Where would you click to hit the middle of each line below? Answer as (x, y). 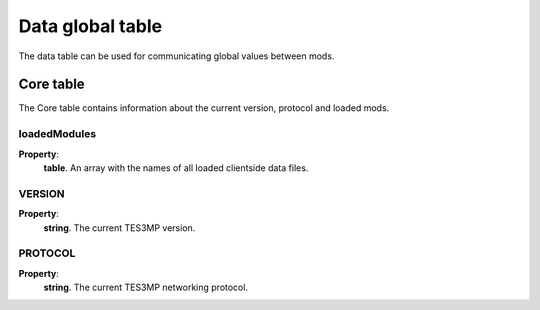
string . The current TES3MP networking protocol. (146, 287)
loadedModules (57, 134)
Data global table (90, 26)
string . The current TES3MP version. (119, 227)
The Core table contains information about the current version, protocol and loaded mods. (204, 108)
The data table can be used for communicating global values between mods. (176, 56)
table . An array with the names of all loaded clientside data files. (176, 167)
